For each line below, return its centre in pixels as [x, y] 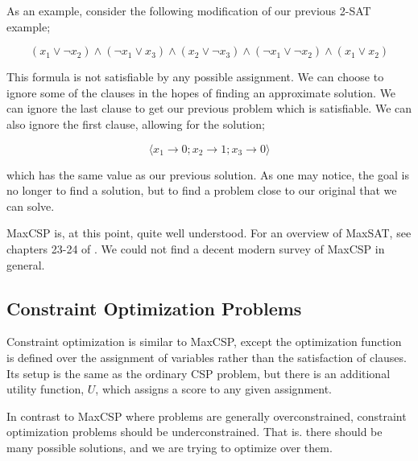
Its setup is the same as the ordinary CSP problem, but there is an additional [199, 373]
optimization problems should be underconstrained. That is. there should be [195, 432]
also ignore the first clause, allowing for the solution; [136, 123]
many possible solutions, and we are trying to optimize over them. [170, 447]
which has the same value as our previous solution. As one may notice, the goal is [208, 174]
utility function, [46, 389]
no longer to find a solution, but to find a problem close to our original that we [202, 190]
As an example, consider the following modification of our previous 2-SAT [189, 10]
